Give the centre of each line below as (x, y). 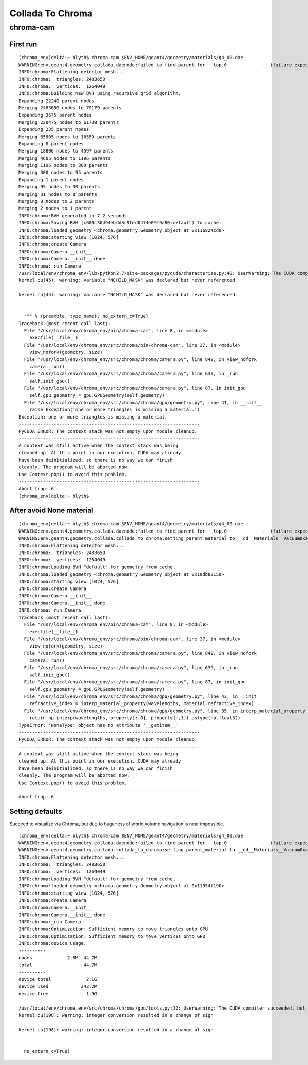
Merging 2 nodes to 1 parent (55, 208)
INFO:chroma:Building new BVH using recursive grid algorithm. (100, 93)
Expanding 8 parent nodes (51, 144)
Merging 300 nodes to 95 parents (61, 173)
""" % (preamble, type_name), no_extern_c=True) (86, 316)
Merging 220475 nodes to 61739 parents (69, 122)
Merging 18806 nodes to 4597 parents (66, 151)
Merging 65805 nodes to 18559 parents (68, 137)
